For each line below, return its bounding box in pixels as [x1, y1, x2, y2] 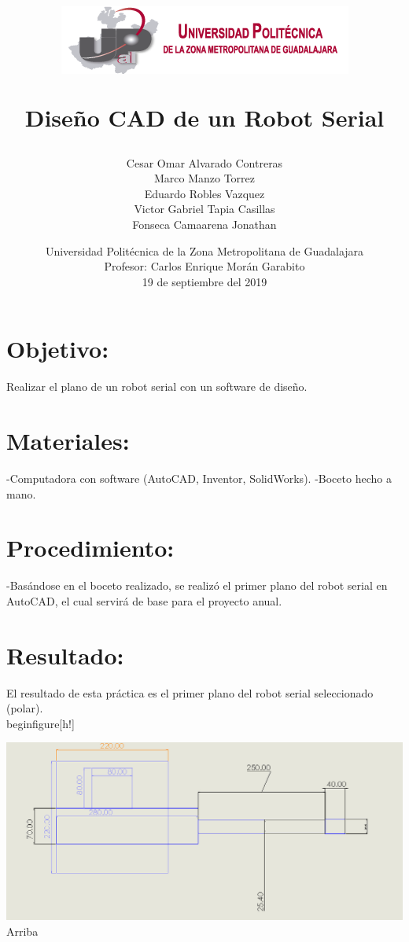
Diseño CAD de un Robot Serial [24, 101, 385, 134]
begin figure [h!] [6, 715, 75, 731]
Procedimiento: [6, 532, 175, 564]
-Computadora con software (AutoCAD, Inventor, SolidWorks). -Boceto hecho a [6, 469, 392, 486]
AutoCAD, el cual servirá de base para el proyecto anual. [6, 592, 282, 609]
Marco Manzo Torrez [153, 170, 256, 186]
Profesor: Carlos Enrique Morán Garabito [104, 258, 305, 274]
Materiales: [6, 425, 130, 457]
